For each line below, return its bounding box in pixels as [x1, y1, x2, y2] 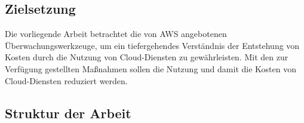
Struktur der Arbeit [5, 103, 131, 122]
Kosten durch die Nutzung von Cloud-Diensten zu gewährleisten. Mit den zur [5, 51, 288, 63]
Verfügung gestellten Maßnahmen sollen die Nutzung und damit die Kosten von [5, 62, 296, 75]
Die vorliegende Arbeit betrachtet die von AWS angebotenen [5, 27, 227, 40]
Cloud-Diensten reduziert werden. [5, 74, 128, 87]
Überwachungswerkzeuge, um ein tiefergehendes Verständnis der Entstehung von [5, 39, 300, 51]
